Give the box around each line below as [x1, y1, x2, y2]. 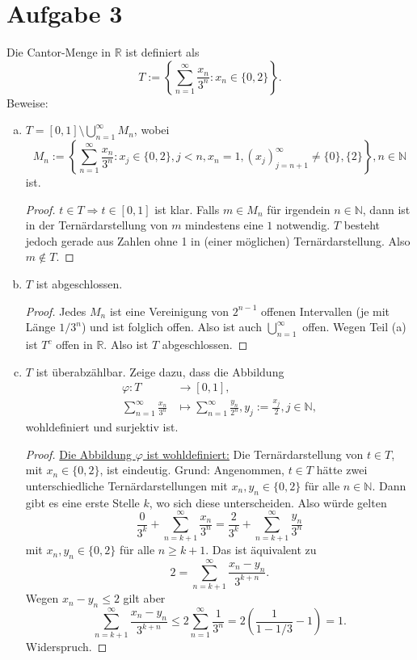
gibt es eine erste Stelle [25, 494, 140, 511]
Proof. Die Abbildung [25, 445, 133, 462]
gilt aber [123, 590, 166, 607]
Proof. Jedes [25, 302, 86, 319]
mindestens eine [185, 216, 263, 233]
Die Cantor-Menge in [6, 44, 111, 61]
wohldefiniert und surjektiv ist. [25, 418, 179, 435]
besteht [343, 216, 381, 233]
